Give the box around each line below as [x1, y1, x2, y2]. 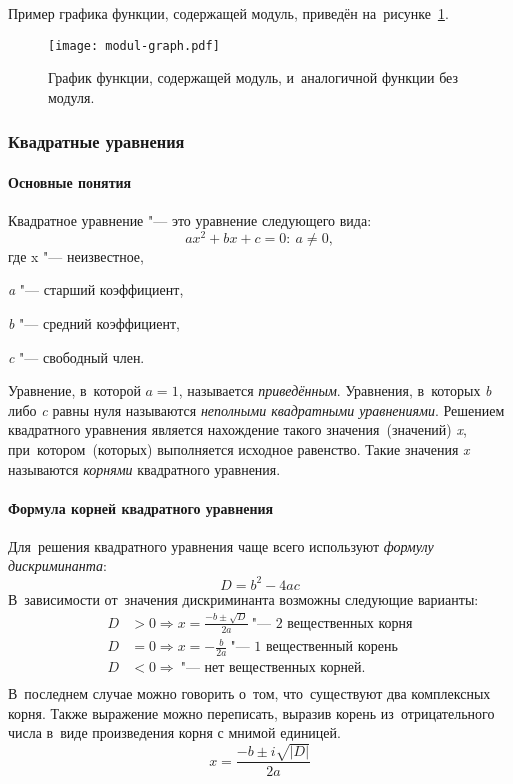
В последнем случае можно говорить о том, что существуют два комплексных [8, 683, 491, 704]
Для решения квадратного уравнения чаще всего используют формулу [8, 535, 434, 556]
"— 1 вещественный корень [230, 640, 398, 655]
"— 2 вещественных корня [251, 616, 413, 631]
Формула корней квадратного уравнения [8, 497, 274, 518]
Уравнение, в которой [8, 380, 141, 401]
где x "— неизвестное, [8, 245, 144, 266]
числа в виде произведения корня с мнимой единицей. [8, 722, 341, 743]
